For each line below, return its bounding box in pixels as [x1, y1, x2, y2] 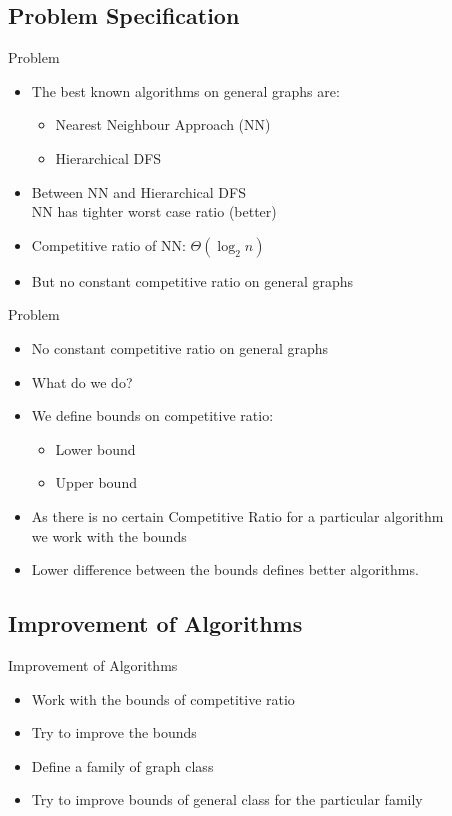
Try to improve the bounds [31, 722, 197, 743]
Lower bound [55, 438, 136, 459]
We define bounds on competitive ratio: [31, 405, 274, 426]
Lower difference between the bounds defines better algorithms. [31, 559, 419, 580]
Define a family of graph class [31, 755, 214, 776]
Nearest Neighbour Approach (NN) [55, 114, 271, 135]
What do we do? [31, 371, 133, 392]
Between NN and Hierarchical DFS [31, 181, 246, 202]
